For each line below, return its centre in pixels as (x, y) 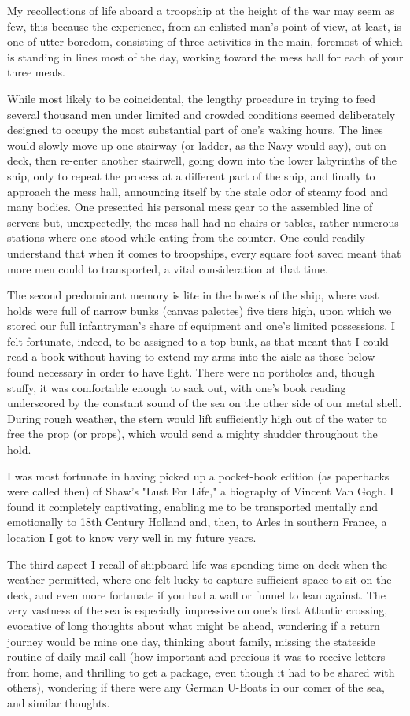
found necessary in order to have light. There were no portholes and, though (191, 372)
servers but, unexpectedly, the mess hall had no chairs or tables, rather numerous (203, 222)
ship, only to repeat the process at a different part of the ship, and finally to (191, 175)
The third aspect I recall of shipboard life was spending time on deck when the (198, 564)
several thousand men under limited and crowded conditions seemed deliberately (201, 114)
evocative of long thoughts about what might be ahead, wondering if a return (194, 625)
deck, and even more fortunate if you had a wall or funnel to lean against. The (196, 594)
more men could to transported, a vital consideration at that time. (168, 268)
